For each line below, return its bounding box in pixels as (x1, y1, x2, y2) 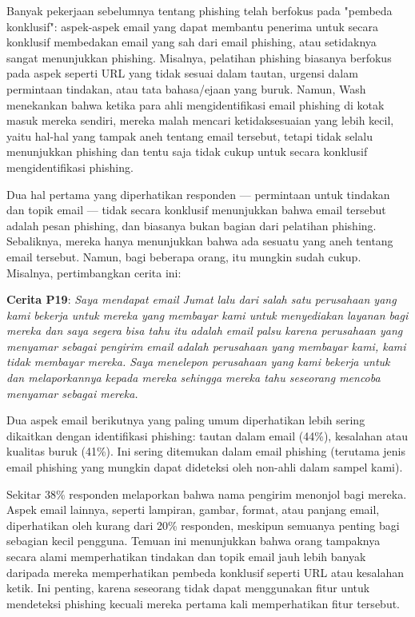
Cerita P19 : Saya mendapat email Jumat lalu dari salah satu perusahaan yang (6, 291, 397, 308)
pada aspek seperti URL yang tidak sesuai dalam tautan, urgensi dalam (6, 65, 358, 82)
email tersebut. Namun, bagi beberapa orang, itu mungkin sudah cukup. (6, 248, 361, 265)
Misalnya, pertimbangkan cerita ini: (6, 264, 182, 281)
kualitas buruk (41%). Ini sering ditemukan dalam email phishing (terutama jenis (6, 443, 406, 460)
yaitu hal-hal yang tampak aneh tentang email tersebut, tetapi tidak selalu (6, 127, 373, 144)
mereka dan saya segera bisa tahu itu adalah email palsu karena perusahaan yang (6, 322, 403, 339)
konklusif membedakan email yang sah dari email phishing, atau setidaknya (6, 34, 377, 50)
